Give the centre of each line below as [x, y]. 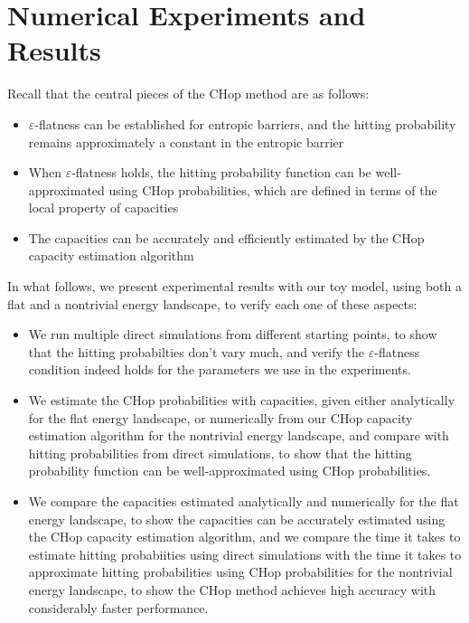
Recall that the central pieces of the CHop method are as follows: [188, 94]
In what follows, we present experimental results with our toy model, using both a [234, 286]
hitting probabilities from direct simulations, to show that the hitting [220, 453]
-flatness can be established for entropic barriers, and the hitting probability [245, 123]
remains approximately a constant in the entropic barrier [186, 142]
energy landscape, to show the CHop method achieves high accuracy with [232, 589]
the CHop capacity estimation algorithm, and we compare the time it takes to [244, 537]
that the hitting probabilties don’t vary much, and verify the [197, 351]
